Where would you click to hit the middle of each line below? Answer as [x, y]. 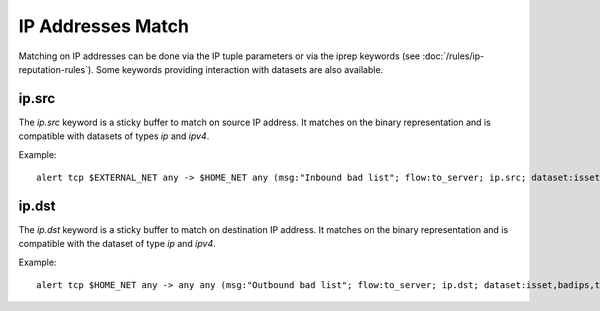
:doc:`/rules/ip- [453, 56]
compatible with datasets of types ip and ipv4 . [114, 136]
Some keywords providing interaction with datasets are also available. [239, 69]
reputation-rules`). [56, 69]
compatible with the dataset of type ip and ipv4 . [117, 244]
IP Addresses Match [104, 26]
